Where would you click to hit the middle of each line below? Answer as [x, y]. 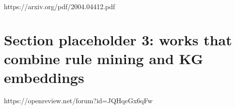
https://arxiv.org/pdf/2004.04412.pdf [60, 6]
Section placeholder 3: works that [118, 39]
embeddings [44, 77]
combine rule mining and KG [104, 58]
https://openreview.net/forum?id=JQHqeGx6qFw [78, 101]
